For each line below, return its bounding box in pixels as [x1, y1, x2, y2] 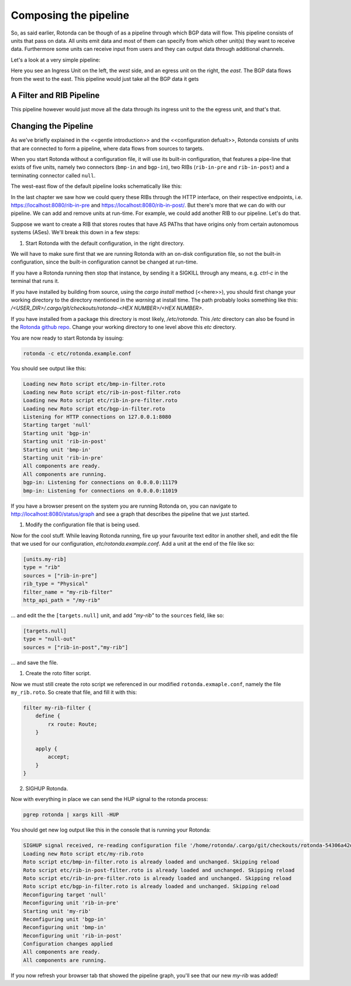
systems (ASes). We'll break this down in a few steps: [11, 229, 140, 236]
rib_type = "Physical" [23, 580, 88, 587]
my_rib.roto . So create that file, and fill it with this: [11, 689, 137, 696]
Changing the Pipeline [11, 121, 94, 131]
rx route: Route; [47, 721, 98, 727]
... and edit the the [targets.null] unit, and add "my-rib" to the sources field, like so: [11, 612, 225, 619]
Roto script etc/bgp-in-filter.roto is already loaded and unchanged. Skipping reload [23, 883, 280, 890]
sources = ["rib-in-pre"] [23, 572, 98, 579]
